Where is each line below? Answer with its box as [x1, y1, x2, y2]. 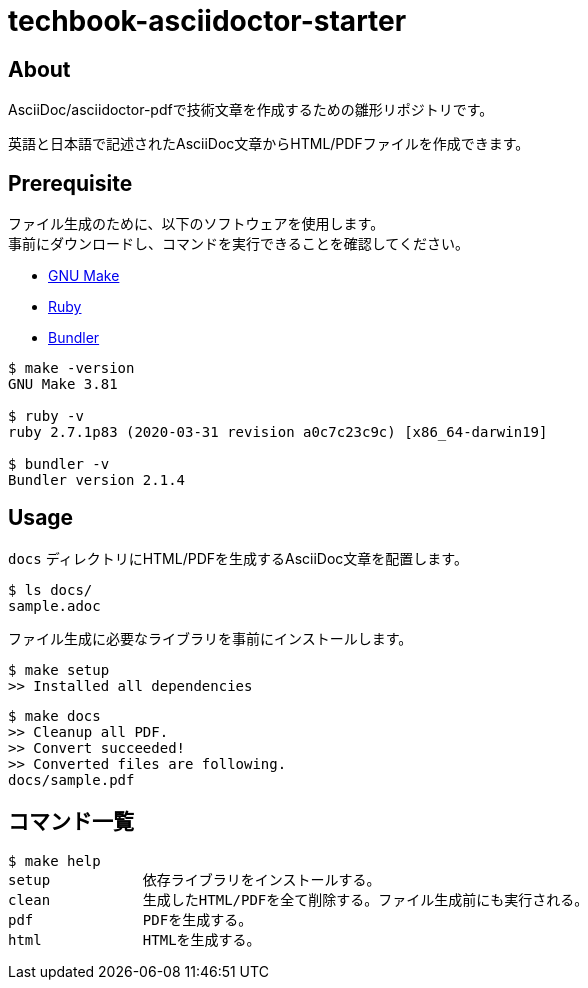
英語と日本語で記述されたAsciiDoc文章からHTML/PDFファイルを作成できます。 [8, 135, 530, 153]
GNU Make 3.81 [8, 376, 118, 393]
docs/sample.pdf [8, 771, 135, 788]
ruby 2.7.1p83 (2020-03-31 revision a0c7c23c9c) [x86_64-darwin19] [8, 424, 548, 441]
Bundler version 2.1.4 [8, 472, 186, 489]
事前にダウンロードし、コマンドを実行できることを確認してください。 [8, 235, 469, 253]
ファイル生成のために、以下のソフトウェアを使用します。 [8, 215, 385, 233]
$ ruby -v [8, 408, 84, 425]
